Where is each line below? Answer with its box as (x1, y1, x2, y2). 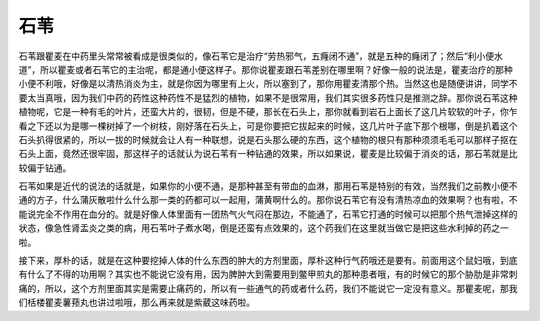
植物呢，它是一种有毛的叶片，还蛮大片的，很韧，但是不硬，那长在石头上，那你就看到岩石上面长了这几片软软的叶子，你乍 (18, 106, 518, 118)
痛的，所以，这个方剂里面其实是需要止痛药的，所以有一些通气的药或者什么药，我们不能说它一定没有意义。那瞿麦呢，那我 (18, 282, 518, 294)
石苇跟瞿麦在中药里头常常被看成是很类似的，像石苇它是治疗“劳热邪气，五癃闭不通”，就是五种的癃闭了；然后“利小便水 (18, 50, 504, 62)
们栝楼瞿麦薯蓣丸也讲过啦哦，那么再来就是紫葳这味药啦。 (18, 296, 255, 309)
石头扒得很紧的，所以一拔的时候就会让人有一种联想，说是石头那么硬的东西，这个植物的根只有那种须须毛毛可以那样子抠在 (18, 133, 518, 145)
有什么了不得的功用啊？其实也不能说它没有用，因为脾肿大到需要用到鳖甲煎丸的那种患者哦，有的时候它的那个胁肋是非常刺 (18, 268, 518, 280)
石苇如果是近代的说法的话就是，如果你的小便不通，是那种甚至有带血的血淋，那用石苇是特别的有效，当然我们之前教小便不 (18, 180, 518, 192)
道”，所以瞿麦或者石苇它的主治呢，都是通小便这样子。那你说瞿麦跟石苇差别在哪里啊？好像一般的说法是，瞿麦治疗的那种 (18, 63, 514, 75)
